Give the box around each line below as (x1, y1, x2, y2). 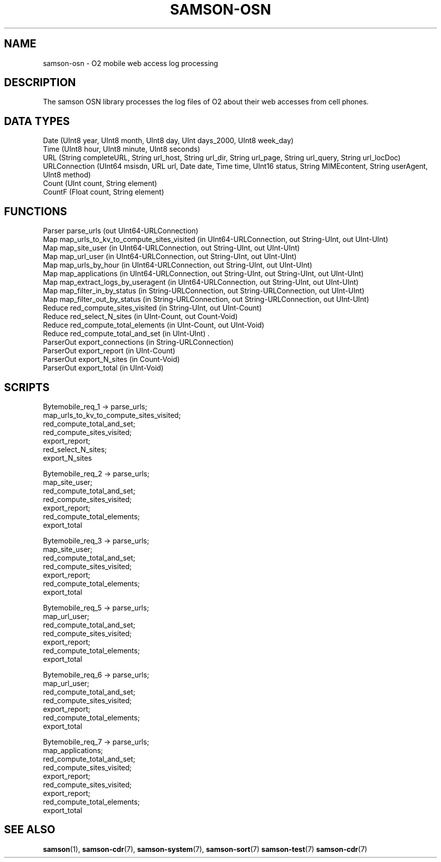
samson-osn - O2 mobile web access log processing (43, 58, 218, 68)
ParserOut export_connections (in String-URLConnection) (43, 338, 234, 347)
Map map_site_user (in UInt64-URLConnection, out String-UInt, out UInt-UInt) (43, 243, 300, 253)
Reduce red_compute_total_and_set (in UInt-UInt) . (43, 329, 210, 338)
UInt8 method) (43, 170, 91, 179)
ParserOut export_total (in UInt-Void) (43, 363, 164, 373)
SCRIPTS (4, 381, 50, 394)
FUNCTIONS (4, 205, 67, 218)
